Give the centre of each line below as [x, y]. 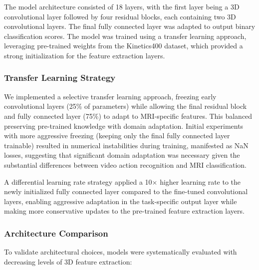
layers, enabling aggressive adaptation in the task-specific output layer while [121, 201]
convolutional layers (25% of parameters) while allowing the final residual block [126, 106]
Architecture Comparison [56, 233]
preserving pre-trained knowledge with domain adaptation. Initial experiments [124, 126]
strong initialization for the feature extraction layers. [85, 55]
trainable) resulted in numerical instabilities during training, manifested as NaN [126, 145]
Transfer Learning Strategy [60, 78]
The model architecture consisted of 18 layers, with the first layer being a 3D [122, 6]
